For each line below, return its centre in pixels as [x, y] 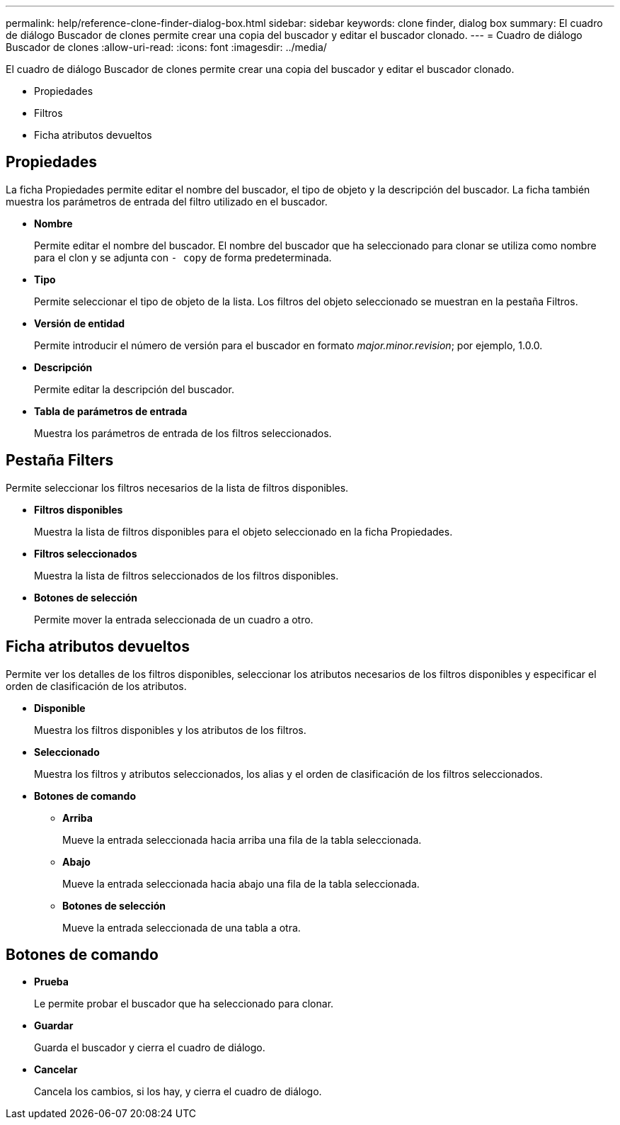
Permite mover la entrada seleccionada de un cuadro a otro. [174, 619]
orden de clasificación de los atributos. [96, 686]
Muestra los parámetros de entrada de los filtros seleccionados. [183, 433]
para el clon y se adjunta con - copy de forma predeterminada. [183, 257]
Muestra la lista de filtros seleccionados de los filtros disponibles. [186, 575]
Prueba [51, 982]
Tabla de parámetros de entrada [111, 411]
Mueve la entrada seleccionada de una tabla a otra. [182, 927]
